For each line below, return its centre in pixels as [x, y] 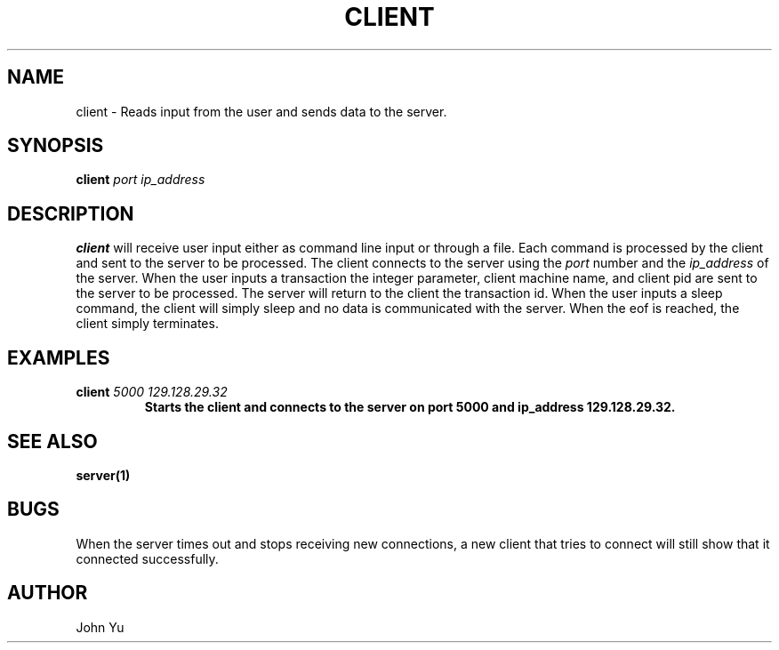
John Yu [100, 627]
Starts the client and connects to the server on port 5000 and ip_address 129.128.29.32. [410, 407]
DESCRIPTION [71, 213]
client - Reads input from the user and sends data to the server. [261, 111]
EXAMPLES [59, 357]
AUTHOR [48, 593]
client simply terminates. [147, 324]
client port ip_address [141, 180]
